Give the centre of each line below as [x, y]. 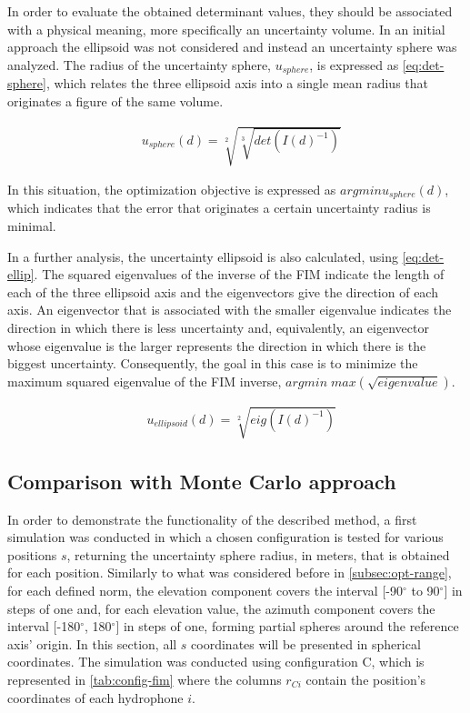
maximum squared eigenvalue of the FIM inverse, [145, 381]
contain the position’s [366, 679]
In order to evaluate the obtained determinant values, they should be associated [230, 11]
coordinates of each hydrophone [95, 697]
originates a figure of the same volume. [115, 100]
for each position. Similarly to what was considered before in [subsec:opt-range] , [230, 572]
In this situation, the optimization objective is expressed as [172, 189]
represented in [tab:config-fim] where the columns [145, 679]
